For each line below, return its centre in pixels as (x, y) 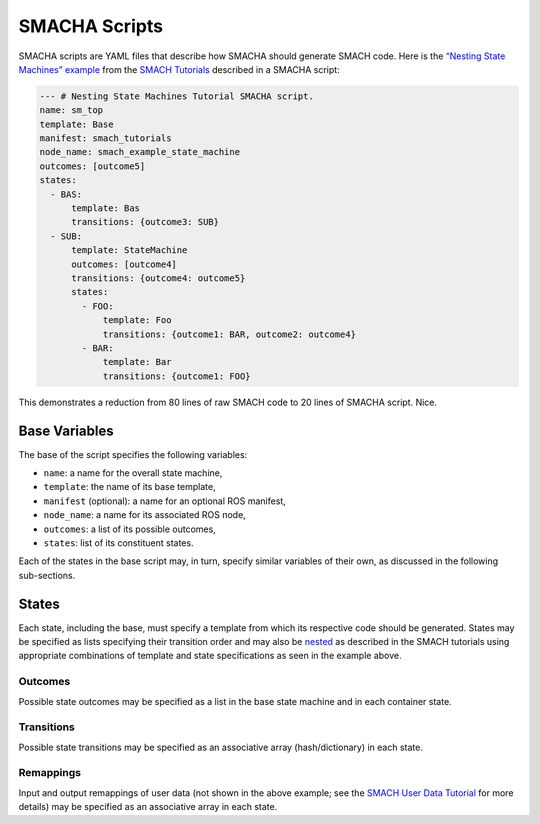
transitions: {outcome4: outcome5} (158, 278)
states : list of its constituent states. (118, 542)
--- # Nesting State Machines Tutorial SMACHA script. (176, 96)
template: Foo (137, 320)
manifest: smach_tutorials (105, 138)
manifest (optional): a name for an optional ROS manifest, (165, 501)
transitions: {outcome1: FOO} (176, 376)
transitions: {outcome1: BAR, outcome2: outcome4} (229, 334)
